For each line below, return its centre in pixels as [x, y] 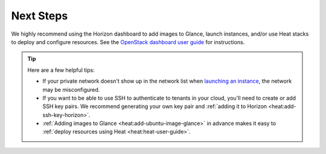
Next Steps [40, 16]
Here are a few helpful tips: [61, 70]
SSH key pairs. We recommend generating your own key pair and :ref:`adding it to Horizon [155, 106]
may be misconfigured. [71, 89]
